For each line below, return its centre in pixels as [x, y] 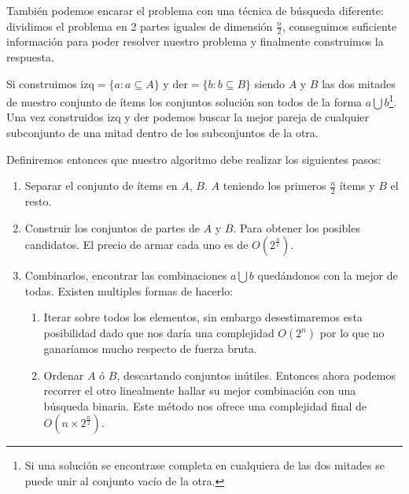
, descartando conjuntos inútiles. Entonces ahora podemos [256, 375]
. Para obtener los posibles [297, 227]
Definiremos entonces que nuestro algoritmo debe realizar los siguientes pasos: [194, 159]
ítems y [357, 186]
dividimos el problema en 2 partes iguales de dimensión [140, 26]
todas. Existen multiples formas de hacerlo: [129, 290]
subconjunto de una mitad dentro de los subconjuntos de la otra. [162, 133]
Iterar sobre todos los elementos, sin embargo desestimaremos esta [203, 317]
